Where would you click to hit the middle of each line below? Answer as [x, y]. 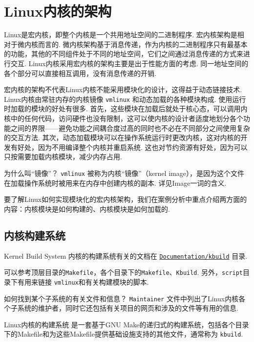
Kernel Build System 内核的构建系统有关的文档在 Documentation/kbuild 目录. [126, 256]
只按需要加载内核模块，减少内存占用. [63, 157]
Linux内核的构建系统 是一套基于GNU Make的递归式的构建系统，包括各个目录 [127, 324]
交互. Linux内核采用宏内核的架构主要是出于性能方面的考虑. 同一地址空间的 [129, 63]
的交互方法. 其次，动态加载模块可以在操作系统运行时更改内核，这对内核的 [122, 137]
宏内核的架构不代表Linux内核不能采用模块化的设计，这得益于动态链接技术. [123, 89]
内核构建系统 [35, 235]
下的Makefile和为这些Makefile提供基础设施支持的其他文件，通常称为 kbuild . [124, 334]
